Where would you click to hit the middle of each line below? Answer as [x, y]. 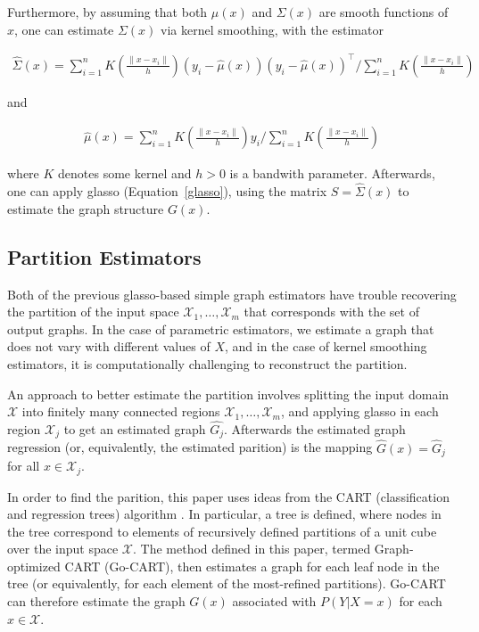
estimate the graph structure [86, 208]
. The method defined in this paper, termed [252, 549]
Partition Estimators [104, 256]
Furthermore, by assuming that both [107, 12]
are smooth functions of [384, 12]
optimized [34, 566]
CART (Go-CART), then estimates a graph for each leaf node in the [252, 566]
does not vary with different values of [109, 346]
